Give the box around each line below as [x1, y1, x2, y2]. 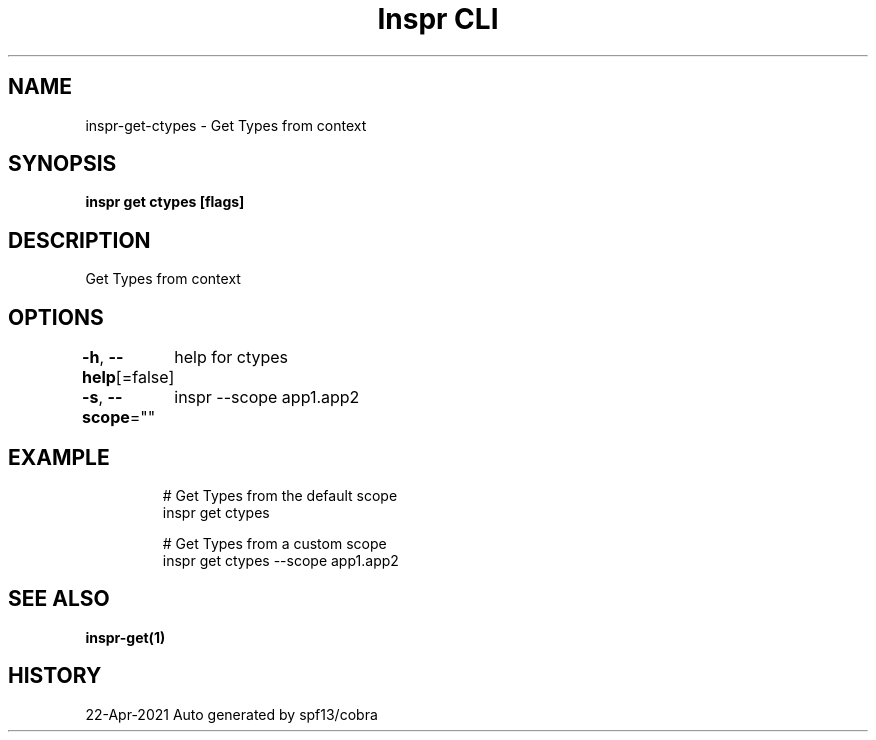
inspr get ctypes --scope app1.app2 [162, 551, 399, 569]
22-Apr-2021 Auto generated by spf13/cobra [85, 705, 378, 723]
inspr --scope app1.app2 [174, 387, 360, 408]
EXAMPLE [8, 444, 110, 470]
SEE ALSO [8, 586, 110, 612]
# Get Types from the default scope [162, 486, 398, 504]
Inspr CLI [377, 2, 499, 36]
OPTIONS [8, 304, 104, 330]
